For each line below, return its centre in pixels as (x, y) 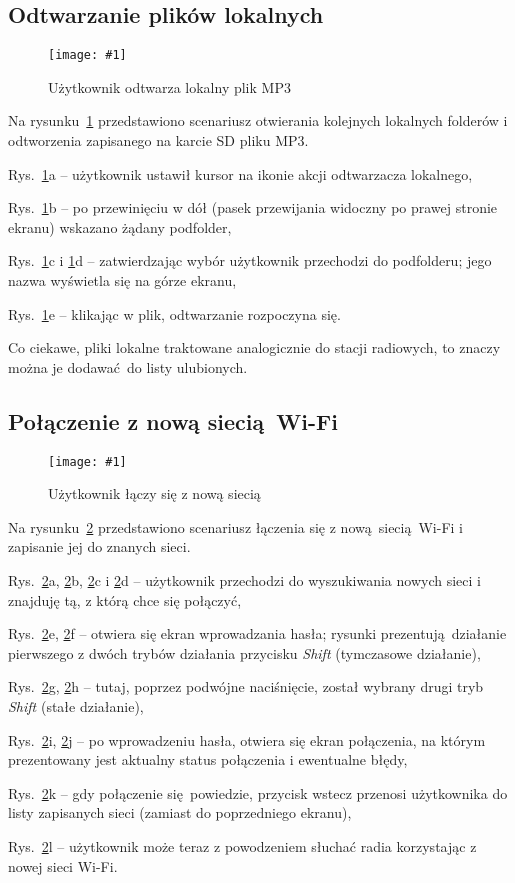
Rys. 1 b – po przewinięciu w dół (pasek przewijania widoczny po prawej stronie (253, 207)
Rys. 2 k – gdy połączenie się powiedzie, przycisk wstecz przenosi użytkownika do (258, 792)
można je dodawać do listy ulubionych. (128, 366)
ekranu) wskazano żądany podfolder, (120, 226)
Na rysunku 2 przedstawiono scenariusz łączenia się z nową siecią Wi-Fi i (235, 526)
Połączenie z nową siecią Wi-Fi (173, 420)
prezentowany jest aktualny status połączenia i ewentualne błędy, (208, 759)
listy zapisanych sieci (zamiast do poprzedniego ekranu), (180, 812)
